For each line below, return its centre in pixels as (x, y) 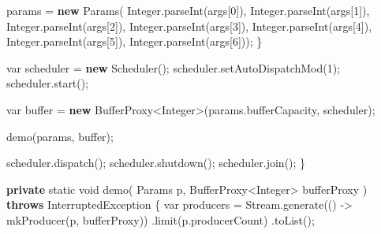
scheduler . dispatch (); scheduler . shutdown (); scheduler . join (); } (156, 163)
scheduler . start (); (48, 83)
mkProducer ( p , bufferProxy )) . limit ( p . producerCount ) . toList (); (161, 219)
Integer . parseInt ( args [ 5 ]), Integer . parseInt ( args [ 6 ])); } (134, 41)
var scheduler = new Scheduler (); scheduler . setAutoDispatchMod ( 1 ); (174, 67)
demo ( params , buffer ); (60, 136)
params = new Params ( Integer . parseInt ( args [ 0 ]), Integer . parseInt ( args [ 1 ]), (188, 10)
